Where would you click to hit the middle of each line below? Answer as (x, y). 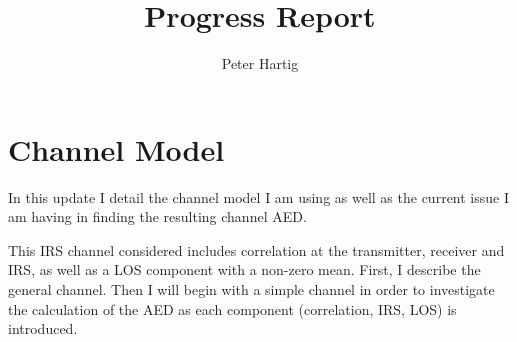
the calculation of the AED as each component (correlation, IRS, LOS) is (232, 308)
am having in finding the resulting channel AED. (157, 216)
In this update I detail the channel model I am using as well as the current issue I (258, 196)
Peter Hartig (260, 63)
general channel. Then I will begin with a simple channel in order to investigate (251, 289)
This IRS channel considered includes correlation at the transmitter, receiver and (256, 249)
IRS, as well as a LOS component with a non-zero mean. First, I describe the (244, 269)
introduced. (43, 328)
